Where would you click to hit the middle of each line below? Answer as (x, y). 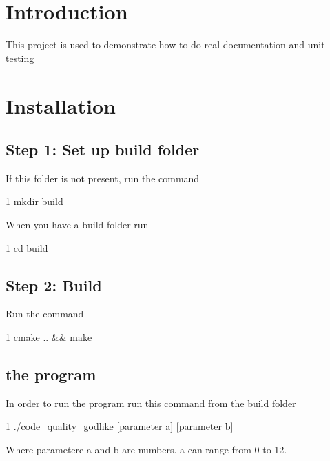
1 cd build (27, 247)
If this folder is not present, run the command (103, 178)
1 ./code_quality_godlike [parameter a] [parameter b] (120, 426)
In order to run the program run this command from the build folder (151, 403)
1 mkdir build (34, 201)
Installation (61, 105)
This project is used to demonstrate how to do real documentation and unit (165, 45)
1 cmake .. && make (49, 337)
